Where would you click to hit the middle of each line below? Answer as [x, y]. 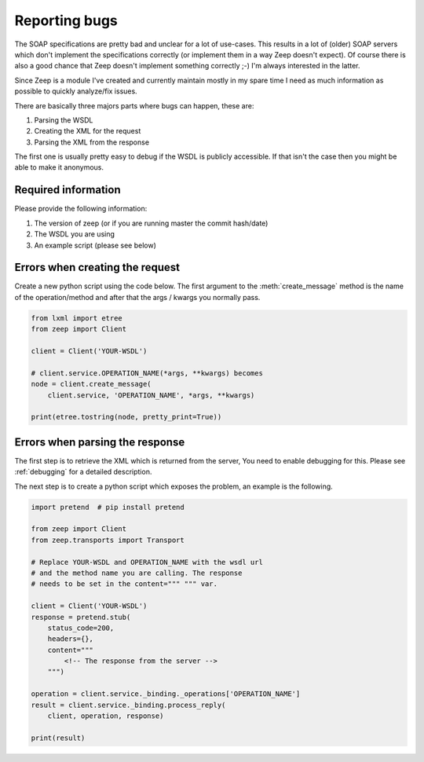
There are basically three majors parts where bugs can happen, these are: [134, 105]
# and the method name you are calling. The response [137, 573]
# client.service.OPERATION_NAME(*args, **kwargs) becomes [147, 373]
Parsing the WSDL [64, 120]
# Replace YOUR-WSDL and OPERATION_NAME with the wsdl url [147, 562]
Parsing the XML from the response [91, 142]
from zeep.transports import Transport [108, 540]
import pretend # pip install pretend [108, 507]
